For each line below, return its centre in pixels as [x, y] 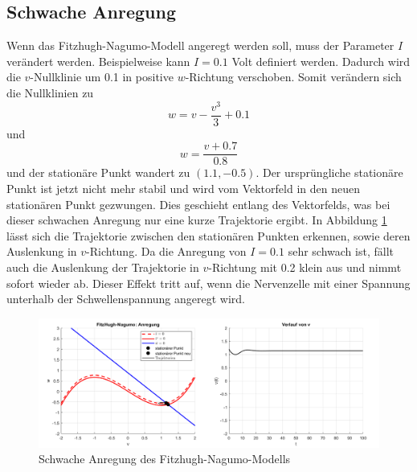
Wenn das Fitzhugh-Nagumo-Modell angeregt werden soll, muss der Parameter [200, 45]
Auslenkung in [42, 251]
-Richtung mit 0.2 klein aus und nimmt [305, 267]
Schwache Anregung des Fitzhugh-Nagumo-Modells [165, 459]
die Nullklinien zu [50, 92]
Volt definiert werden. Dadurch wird [321, 61]
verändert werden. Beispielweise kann [98, 61]
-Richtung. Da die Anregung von [166, 251]
